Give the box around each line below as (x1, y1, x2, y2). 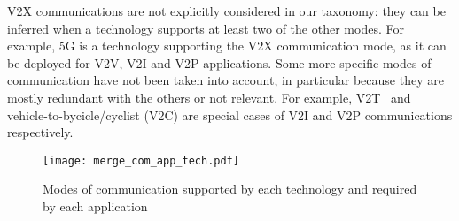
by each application (43, 197, 148, 215)
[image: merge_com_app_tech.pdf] (43, 154, 239, 167)
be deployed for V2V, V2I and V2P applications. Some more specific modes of (7, 53, 432, 72)
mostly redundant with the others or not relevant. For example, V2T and (7, 88, 411, 106)
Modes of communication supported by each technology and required (43, 179, 417, 198)
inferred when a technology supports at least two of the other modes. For (7, 19, 404, 37)
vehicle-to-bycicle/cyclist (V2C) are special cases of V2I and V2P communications (7, 105, 453, 124)
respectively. (7, 123, 74, 141)
